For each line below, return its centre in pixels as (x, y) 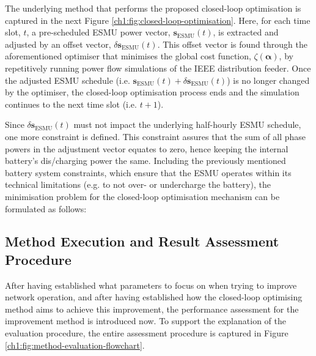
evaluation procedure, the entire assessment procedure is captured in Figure (147, 333)
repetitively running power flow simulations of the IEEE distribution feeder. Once (158, 68)
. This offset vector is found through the (232, 44)
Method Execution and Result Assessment (142, 241)
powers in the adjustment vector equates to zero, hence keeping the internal (147, 148)
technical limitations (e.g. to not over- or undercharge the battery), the (138, 184)
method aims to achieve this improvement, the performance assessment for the (152, 309)
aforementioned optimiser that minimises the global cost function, (128, 56)
